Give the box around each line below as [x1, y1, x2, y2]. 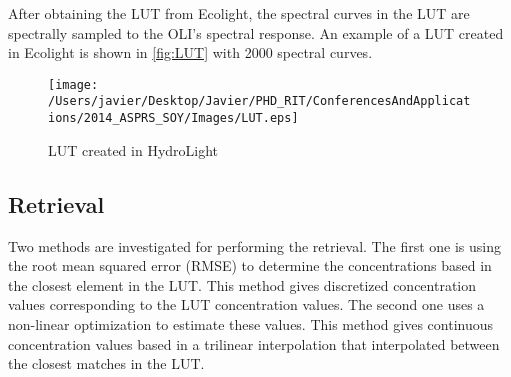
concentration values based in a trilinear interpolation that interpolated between [8, 333, 500, 354]
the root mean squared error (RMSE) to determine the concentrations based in [8, 255, 492, 276]
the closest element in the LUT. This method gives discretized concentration [8, 274, 477, 295]
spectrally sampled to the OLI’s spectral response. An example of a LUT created [8, 22, 504, 43]
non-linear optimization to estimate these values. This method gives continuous [8, 313, 494, 334]
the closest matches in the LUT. [8, 353, 205, 374]
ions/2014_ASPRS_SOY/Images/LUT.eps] [48, 111, 299, 126]
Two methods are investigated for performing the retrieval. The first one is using [8, 235, 501, 256]
